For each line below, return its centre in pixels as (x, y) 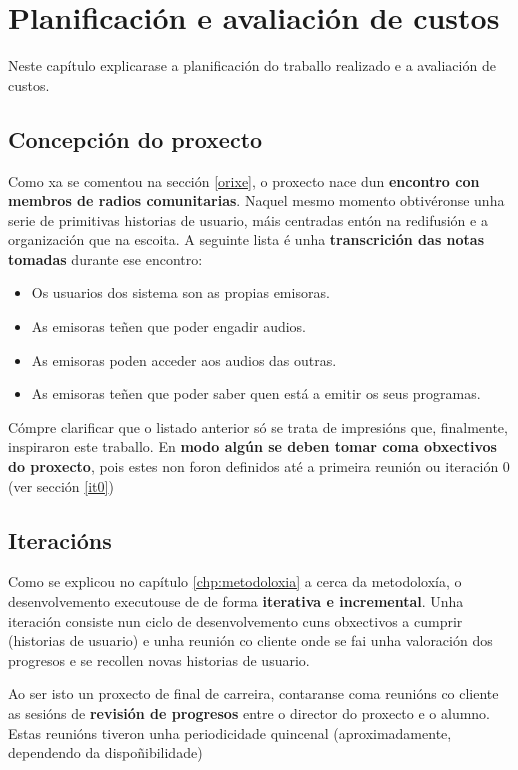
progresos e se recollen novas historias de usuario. (159, 659)
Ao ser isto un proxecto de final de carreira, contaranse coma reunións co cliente (253, 693)
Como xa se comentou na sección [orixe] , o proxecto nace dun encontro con (244, 180)
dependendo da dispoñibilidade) (105, 752)
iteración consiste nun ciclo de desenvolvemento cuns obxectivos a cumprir (235, 620)
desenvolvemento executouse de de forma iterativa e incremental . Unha (236, 601)
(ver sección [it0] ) (61, 485)
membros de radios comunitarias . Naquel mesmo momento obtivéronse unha (256, 200)
